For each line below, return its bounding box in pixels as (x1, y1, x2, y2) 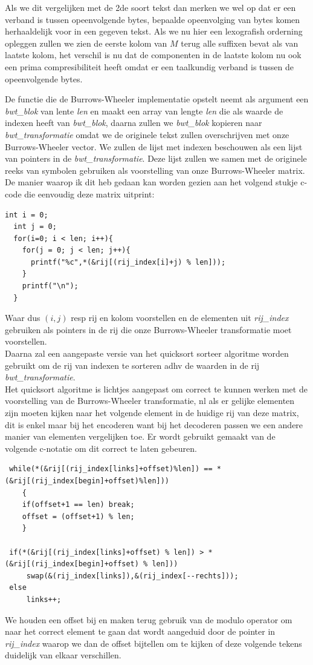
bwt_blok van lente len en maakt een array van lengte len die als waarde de (5, 104, 283, 117)
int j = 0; (13, 222, 57, 231)
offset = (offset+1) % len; (22, 512, 135, 521)
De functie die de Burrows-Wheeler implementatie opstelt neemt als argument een (5, 93, 309, 105)
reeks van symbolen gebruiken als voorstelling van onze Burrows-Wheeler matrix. (5, 164, 305, 176)
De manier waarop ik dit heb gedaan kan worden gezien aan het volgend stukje (5, 176, 298, 188)
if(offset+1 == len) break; (22, 500, 135, 509)
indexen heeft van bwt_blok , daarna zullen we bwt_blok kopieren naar (5, 116, 262, 129)
